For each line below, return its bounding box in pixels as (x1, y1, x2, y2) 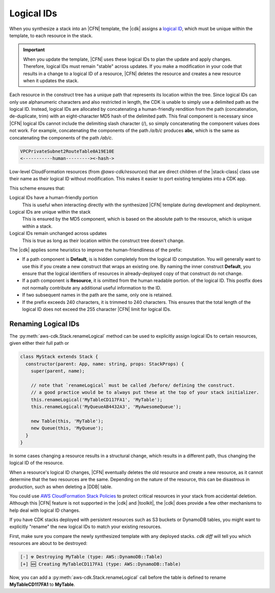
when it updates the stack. (23, 77, 79, 84)
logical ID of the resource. (9, 460, 64, 466)
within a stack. (22, 223, 53, 229)
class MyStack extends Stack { (20, 354, 99, 360)
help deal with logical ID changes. (9, 507, 80, 513)
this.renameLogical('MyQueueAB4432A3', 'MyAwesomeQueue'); (31, 404, 182, 410)
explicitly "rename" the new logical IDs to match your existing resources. (9, 524, 162, 530)
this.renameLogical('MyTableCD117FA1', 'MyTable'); (31, 396, 163, 402)
